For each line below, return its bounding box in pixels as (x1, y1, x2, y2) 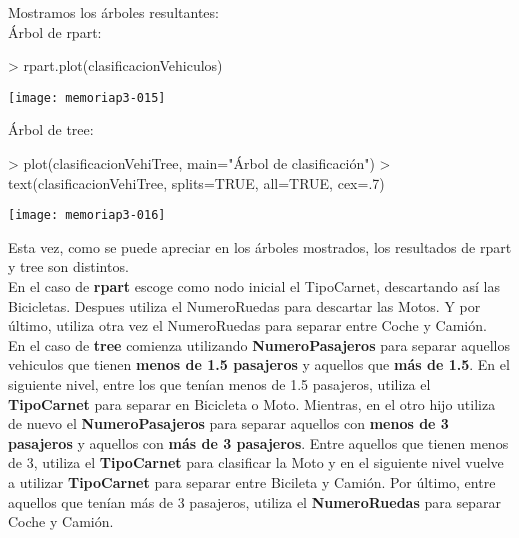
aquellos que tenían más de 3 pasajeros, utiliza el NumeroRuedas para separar (8, 491, 501, 512)
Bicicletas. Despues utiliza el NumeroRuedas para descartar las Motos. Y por (8, 295, 481, 316)
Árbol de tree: (8, 119, 94, 140)
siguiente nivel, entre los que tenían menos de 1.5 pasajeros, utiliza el (8, 374, 431, 395)
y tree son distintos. (8, 256, 129, 277)
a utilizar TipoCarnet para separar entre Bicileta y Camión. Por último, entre (8, 472, 496, 492)
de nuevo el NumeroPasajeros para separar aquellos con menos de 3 (8, 413, 449, 434)
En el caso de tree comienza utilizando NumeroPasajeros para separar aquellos (8, 334, 510, 355)
